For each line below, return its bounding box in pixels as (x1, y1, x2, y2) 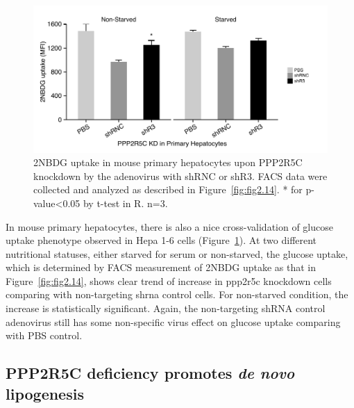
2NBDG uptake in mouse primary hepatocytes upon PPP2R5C (33, 155, 303, 170)
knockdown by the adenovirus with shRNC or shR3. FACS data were (33, 168, 328, 183)
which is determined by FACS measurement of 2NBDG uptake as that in (6, 260, 317, 275)
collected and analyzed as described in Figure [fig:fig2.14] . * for (33, 182, 303, 197)
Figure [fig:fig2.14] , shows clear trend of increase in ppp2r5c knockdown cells (6, 273, 332, 288)
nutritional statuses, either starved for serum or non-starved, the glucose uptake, (6, 246, 348, 261)
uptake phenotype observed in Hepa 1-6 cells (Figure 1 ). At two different (6, 233, 317, 247)
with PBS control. (6, 328, 83, 343)
